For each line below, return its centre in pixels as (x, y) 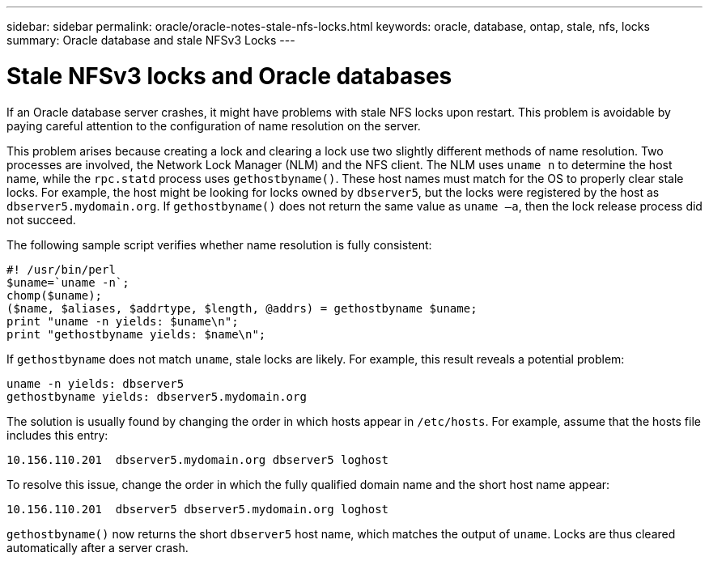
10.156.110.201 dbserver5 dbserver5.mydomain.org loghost (198, 509)
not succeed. (41, 219)
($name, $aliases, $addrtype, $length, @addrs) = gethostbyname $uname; (242, 308)
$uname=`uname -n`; (68, 282)
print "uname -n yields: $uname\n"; (123, 321)
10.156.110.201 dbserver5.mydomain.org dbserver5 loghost (198, 459)
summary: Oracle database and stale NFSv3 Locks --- (151, 40)
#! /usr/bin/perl (61, 269)
